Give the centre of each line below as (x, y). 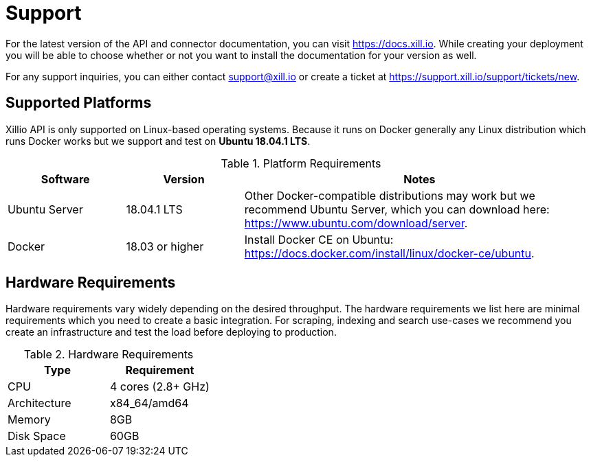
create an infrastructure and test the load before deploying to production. (171, 332)
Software (65, 179)
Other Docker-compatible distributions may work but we (390, 195)
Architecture (40, 403)
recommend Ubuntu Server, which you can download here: (397, 209)
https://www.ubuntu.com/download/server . (356, 223)
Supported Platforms (79, 103)
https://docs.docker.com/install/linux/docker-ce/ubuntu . (389, 253)
